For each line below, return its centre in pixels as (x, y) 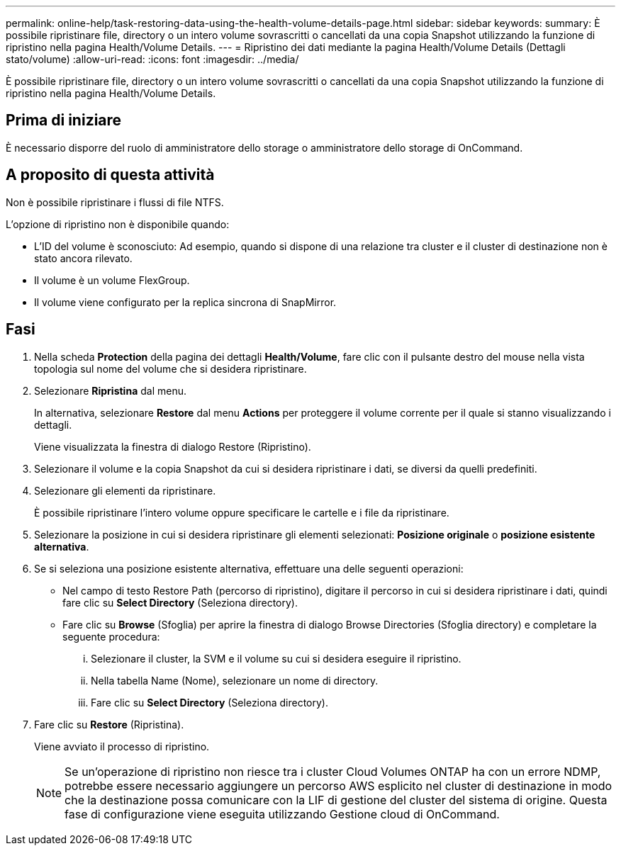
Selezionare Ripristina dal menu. (110, 390)
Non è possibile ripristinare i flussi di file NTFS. (115, 202)
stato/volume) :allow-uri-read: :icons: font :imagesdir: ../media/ (152, 59)
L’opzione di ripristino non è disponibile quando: (118, 224)
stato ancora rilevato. (83, 258)
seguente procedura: (111, 636)
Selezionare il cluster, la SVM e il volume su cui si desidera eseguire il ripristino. (276, 658)
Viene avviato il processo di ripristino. (122, 746)
